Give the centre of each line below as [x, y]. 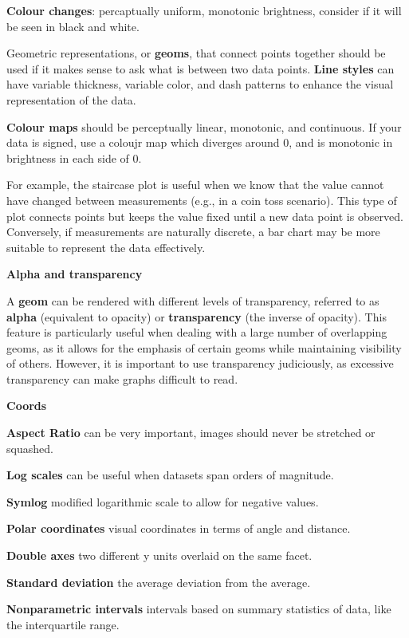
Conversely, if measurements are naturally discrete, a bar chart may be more [193, 232]
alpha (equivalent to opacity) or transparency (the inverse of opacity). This [197, 316]
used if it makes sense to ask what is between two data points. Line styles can [201, 68]
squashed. [30, 448]
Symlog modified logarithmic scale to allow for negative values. [163, 501]
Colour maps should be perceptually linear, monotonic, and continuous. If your [204, 126]
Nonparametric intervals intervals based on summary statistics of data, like [199, 609]
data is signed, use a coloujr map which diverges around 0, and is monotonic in [200, 142]
